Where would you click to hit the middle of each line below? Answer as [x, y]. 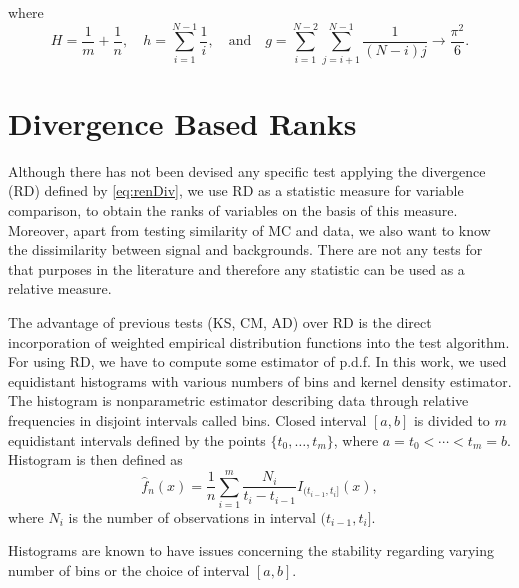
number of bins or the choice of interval [129, 570]
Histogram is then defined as [95, 459]
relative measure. [60, 288]
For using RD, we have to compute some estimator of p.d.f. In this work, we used [257, 361]
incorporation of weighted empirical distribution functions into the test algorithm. [259, 341]
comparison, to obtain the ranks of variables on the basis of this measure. [233, 210]
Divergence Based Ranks [182, 122]
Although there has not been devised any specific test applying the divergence [247, 170]
